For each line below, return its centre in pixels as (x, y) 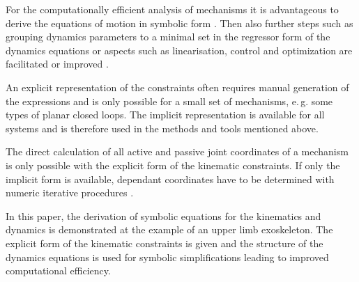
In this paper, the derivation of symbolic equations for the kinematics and (163, 216)
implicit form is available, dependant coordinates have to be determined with (170, 179)
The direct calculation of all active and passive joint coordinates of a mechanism (177, 151)
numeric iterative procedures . (70, 193)
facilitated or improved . (57, 64)
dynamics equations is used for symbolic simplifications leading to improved (167, 257)
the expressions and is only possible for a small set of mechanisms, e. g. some (169, 101)
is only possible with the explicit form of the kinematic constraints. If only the (173, 165)
